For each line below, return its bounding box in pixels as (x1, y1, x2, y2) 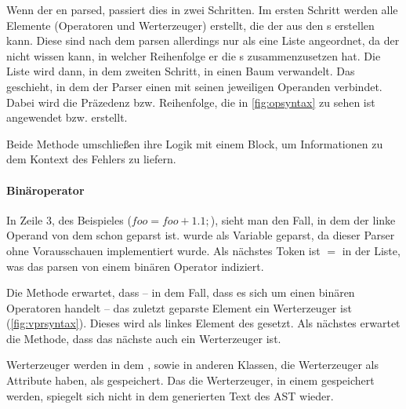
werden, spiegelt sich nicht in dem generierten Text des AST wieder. (6, 387, 334, 404)
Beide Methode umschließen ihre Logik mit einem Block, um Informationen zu (6, 135, 383, 152)
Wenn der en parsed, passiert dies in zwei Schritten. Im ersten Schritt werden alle (6, 2, 398, 17)
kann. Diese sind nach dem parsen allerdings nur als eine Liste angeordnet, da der (6, 32, 400, 49)
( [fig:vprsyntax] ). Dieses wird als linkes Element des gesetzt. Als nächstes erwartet (6, 315, 401, 331)
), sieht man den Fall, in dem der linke (210, 211, 396, 228)
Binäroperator (6, 181, 85, 198)
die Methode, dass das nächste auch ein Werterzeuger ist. (6, 330, 281, 346)
